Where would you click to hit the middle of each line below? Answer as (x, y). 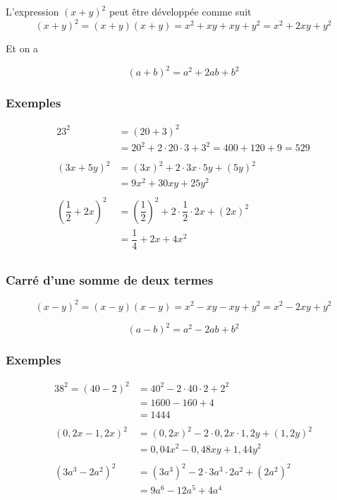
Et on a (22, 48)
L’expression (32, 11)
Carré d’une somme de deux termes (110, 279)
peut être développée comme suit (180, 11)
